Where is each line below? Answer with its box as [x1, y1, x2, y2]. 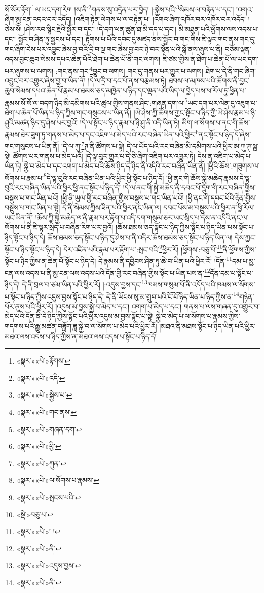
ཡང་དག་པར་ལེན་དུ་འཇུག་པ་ [187, 97, 257, 108]
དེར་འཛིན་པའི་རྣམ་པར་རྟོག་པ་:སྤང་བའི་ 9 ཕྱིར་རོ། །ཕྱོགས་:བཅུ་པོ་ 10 [63, 242, 223, 254]
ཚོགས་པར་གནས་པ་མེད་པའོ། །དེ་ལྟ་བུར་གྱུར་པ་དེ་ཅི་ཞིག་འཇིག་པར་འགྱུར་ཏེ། [13, 150, 195, 161]
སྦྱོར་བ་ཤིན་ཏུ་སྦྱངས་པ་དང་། [18, 34, 84, 44]
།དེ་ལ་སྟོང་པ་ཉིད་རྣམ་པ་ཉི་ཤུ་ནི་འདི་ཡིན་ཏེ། [80, 117, 180, 127]
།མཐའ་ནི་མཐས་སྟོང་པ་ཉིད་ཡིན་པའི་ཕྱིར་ [159, 321, 256, 332]
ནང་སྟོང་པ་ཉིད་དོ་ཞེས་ [198, 128, 251, 139]
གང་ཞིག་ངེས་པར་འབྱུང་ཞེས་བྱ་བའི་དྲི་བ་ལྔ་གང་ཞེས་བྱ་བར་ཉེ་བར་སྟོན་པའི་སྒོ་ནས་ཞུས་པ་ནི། [5, 44, 223, 54]
